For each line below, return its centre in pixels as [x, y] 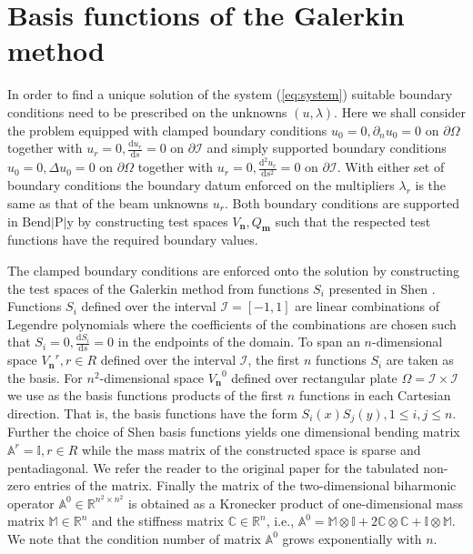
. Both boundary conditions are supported [342, 202]
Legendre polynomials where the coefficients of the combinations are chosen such [232, 323]
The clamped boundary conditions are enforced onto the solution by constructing [234, 270]
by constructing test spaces [153, 221]
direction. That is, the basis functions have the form [152, 413]
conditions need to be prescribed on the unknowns [147, 111]
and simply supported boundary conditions [327, 148]
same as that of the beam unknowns [108, 202]
